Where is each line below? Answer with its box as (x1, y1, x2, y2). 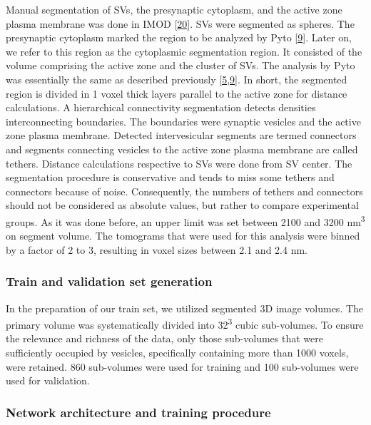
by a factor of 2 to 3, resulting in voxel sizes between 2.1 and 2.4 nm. (6, 242, 308, 257)
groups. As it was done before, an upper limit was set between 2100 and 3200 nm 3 (6, 212, 365, 229)
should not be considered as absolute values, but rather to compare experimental (6, 198, 359, 212)
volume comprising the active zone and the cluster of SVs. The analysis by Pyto (6, 58, 355, 73)
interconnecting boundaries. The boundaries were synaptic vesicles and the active (6, 113, 361, 128)
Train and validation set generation (6, 272, 213, 290)
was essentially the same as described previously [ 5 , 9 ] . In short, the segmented (6, 71, 347, 86)
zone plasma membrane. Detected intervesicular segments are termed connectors (6, 128, 357, 143)
